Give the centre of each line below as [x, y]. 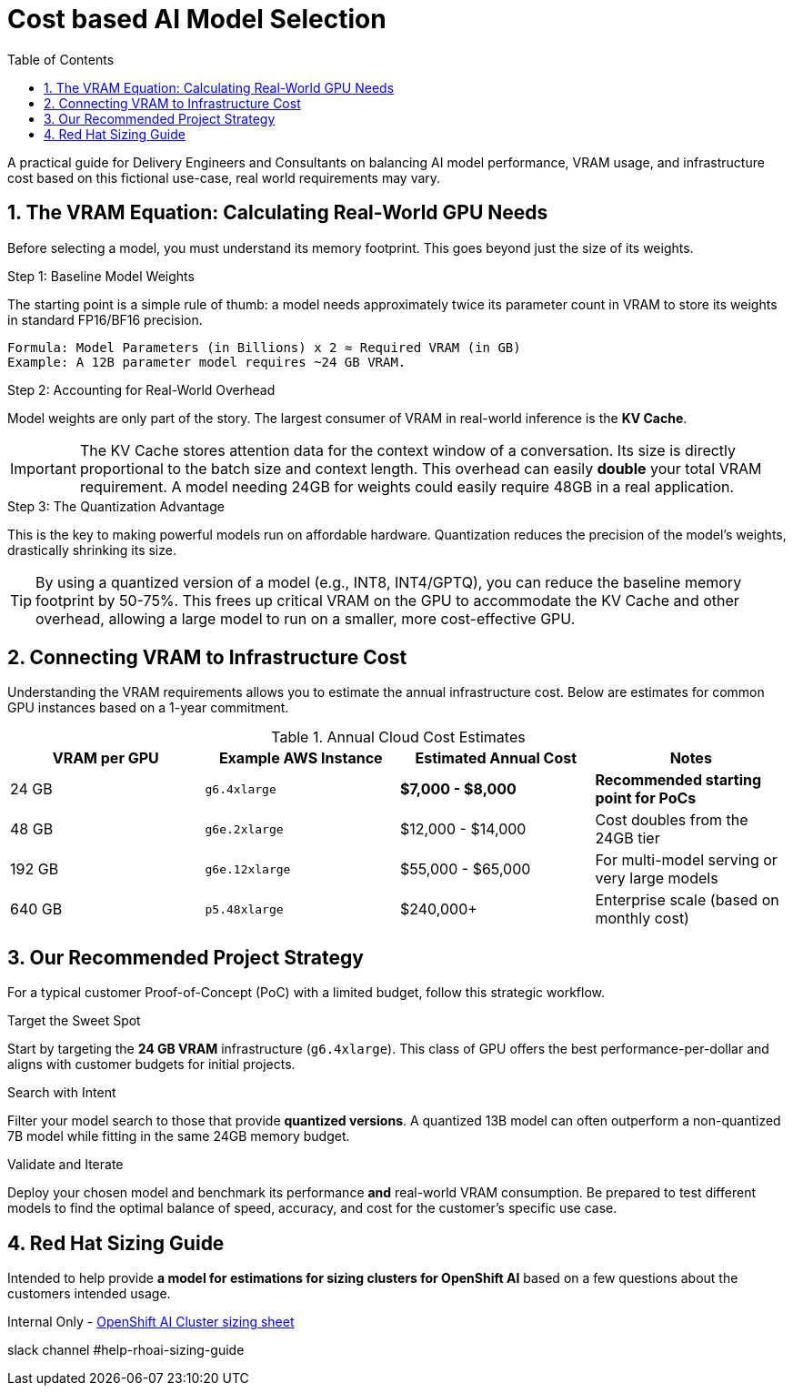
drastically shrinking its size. [92, 550]
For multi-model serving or [686, 860]
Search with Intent [62, 1093]
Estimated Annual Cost [496, 758]
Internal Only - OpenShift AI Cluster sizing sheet [151, 1322]
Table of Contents [61, 59]
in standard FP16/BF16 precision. [105, 319]
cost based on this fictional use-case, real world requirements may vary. [224, 177]
